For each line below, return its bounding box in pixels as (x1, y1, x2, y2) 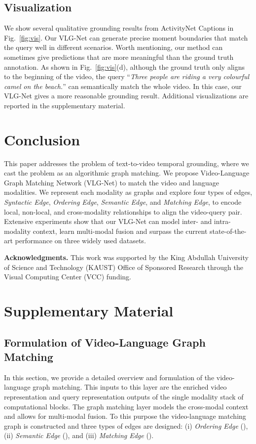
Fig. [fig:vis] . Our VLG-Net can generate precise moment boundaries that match (4, 32, 248, 43)
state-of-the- (209, 225, 247, 236)
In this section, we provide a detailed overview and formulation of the (4, 372, 215, 382)
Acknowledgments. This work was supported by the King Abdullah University (4, 252, 249, 263)
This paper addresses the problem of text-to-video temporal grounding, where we (4, 158, 249, 168)
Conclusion (4, 129, 80, 149)
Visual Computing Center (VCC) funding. (4, 271, 131, 282)
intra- (214, 216, 231, 226)
